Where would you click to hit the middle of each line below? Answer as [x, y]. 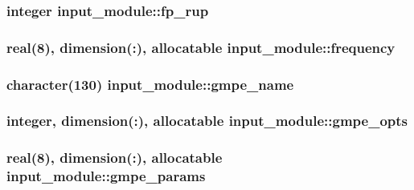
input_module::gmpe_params [106, 176]
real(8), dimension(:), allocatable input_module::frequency [201, 47]
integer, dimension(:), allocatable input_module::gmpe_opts [207, 121]
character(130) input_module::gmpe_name [150, 84]
